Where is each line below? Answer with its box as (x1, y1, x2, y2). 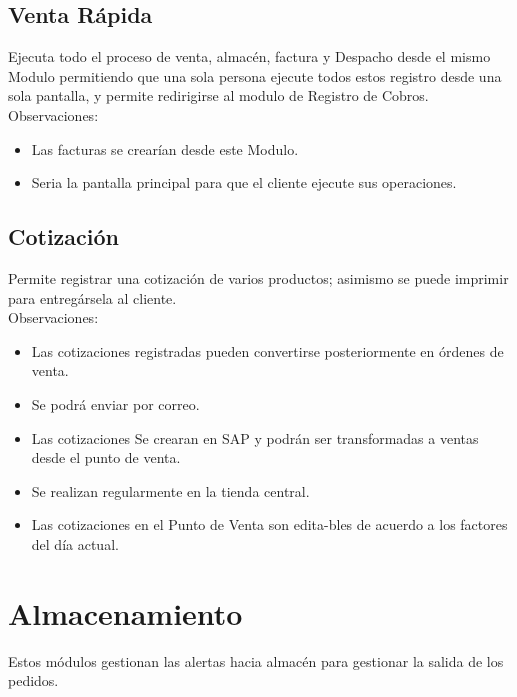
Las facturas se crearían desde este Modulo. (31, 138, 299, 159)
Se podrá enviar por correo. (31, 393, 200, 414)
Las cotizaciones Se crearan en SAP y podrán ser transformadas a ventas (31, 427, 479, 448)
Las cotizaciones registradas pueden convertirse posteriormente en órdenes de (31, 340, 504, 361)
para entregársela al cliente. (8, 287, 177, 308)
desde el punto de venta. (31, 447, 181, 468)
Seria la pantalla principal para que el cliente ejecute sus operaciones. (31, 172, 457, 193)
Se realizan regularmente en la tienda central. (31, 480, 310, 501)
